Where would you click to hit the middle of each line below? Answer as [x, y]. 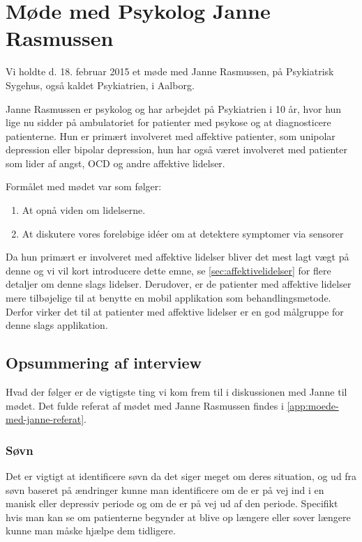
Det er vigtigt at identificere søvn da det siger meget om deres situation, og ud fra [181, 476]
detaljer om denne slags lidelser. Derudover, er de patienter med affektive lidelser [179, 284]
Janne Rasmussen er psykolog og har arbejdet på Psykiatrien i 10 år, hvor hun [174, 108]
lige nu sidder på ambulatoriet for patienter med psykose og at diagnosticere [168, 122]
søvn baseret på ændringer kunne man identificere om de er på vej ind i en [165, 489]
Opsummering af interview [104, 363]
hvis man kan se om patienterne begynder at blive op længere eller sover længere [178, 517]
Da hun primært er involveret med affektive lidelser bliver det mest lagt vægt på [178, 257]
